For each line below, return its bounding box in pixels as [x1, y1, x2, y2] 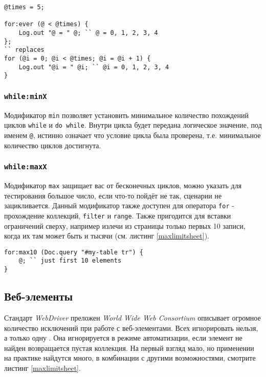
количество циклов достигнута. [4, 140, 101, 150]
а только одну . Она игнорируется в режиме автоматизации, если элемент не [4, 332, 242, 343]
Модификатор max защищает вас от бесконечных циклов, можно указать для [4, 180, 242, 191]
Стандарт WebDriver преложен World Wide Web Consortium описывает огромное [4, 312, 261, 323]
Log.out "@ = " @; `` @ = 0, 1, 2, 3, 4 [18, 29, 158, 36]
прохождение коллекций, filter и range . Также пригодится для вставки [4, 210, 231, 221]
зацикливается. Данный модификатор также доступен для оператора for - [4, 200, 234, 211]
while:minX [4, 92, 47, 101]
